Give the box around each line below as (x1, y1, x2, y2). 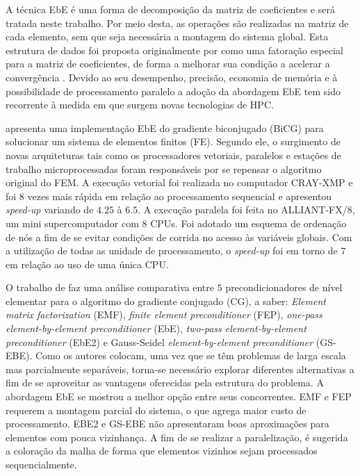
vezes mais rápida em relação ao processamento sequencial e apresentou (27, 188, 332, 203)
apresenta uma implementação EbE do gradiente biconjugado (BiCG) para (6, 120, 324, 135)
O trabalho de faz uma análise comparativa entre (6, 280, 215, 295)
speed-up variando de (6, 202, 94, 217)
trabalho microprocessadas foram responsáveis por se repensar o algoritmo (6, 161, 322, 176)
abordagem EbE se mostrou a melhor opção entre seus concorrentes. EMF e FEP (6, 389, 352, 404)
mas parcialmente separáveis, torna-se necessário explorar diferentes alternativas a (6, 361, 354, 376)
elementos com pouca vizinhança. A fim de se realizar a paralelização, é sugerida (6, 429, 348, 444)
